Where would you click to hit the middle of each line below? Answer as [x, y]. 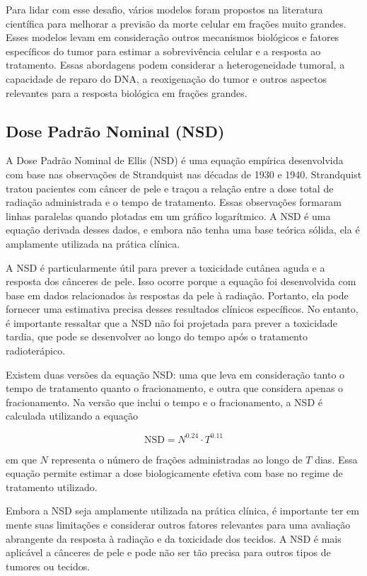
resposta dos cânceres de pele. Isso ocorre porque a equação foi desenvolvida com [181, 281]
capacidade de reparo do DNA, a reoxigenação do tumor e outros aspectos [167, 78]
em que [21, 459]
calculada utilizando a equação [72, 416]
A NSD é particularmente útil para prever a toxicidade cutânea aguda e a [165, 267]
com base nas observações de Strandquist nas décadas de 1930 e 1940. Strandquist [184, 174]
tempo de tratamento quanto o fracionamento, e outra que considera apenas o [175, 388]
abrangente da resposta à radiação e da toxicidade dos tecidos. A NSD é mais [174, 538]
